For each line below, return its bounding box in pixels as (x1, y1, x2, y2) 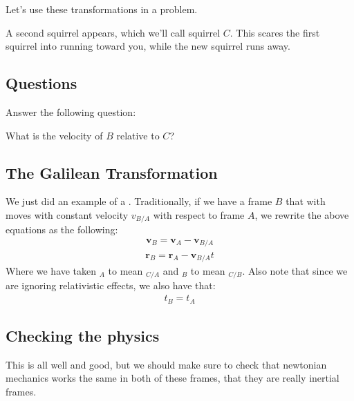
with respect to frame (153, 207, 245, 222)
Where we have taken (6, 263, 97, 277)
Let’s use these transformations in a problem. (6, 2, 198, 16)
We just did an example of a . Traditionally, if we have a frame (6, 194, 272, 208)
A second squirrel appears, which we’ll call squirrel (6, 25, 221, 39)
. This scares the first (230, 25, 320, 39)
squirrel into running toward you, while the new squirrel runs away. (6, 39, 290, 53)
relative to (116, 128, 160, 142)
